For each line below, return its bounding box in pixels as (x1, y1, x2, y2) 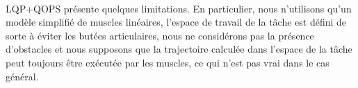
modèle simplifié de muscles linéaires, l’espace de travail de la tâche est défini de (6, 15, 347, 29)
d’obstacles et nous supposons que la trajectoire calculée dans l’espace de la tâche (6, 42, 352, 56)
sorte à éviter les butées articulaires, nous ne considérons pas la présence (6, 28, 314, 42)
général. (6, 69, 39, 83)
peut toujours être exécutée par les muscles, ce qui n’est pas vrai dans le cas (6, 55, 329, 69)
